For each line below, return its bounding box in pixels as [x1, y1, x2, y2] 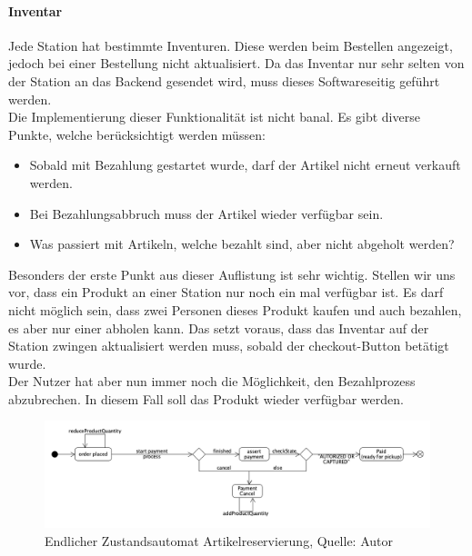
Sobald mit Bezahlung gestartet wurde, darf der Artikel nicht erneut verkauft [29, 155, 461, 174]
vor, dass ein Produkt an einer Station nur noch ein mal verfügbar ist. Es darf [8, 283, 444, 302]
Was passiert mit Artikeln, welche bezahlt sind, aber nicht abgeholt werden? [29, 234, 455, 253]
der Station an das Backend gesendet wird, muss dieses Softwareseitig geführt [8, 71, 440, 90]
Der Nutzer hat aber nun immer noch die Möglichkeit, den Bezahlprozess [8, 372, 416, 391]
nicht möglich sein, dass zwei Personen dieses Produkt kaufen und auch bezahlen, [8, 300, 462, 319]
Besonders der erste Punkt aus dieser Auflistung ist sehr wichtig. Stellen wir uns [8, 264, 456, 283]
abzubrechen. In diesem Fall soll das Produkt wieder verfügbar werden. [8, 389, 404, 408]
